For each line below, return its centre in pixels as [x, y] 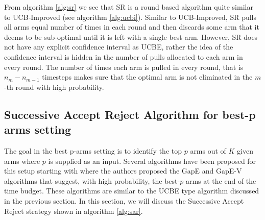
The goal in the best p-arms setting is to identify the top [93, 150]
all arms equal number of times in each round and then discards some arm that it [132, 27]
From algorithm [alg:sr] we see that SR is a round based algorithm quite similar [129, 7]
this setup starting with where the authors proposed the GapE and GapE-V [123, 171]
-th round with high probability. [54, 87]
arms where [22, 161]
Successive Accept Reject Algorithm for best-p [130, 114]
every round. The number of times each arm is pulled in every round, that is [124, 67]
